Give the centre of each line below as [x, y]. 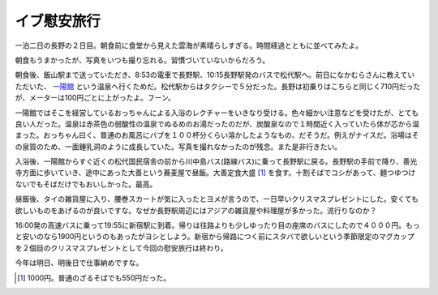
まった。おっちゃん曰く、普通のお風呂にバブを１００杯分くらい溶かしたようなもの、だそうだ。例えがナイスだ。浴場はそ [217, 135]
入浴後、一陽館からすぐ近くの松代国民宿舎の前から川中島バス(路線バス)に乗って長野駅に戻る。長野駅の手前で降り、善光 [216, 161]
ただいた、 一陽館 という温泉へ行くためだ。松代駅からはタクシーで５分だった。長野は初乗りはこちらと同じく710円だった [218, 86]
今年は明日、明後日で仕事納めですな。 [79, 263]
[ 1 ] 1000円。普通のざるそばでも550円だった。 [94, 278]
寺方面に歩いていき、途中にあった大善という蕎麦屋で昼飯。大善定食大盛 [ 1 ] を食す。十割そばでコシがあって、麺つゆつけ [215, 173]
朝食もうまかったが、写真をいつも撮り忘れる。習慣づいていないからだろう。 [142, 60]
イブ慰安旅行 [58, 21]
